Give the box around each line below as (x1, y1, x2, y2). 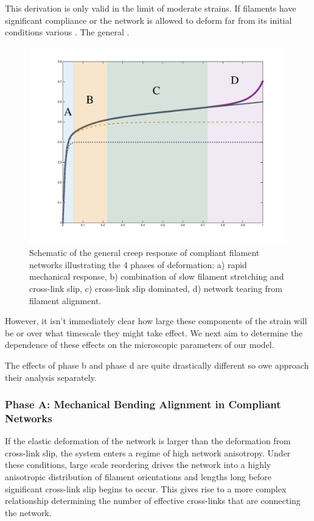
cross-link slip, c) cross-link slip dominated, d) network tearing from (29, 282, 282, 294)
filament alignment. (29, 294, 102, 307)
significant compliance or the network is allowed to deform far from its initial (5, 13, 292, 26)
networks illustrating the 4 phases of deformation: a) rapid (29, 258, 247, 271)
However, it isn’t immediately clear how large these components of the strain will (5, 314, 307, 327)
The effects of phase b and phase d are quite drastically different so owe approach (5, 358, 309, 371)
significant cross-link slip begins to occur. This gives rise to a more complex (5, 482, 287, 495)
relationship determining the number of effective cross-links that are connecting (5, 494, 301, 507)
